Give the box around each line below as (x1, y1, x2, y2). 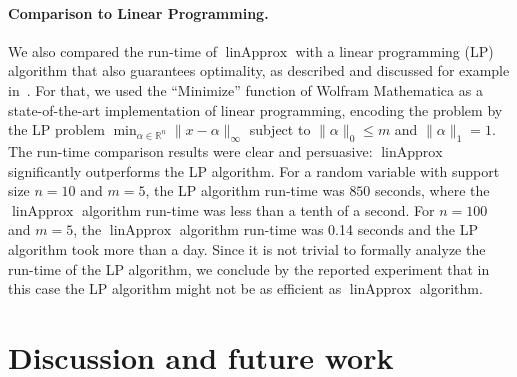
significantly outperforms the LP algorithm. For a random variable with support (8, 160, 500, 181)
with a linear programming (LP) (295, 40, 494, 61)
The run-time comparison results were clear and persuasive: (8, 140, 373, 161)
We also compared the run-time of (8, 40, 217, 61)
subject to (249, 119, 311, 140)
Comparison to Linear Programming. (8, 2, 269, 23)
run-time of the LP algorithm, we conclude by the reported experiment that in (8, 258, 490, 279)
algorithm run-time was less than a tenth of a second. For (81, 199, 435, 220)
